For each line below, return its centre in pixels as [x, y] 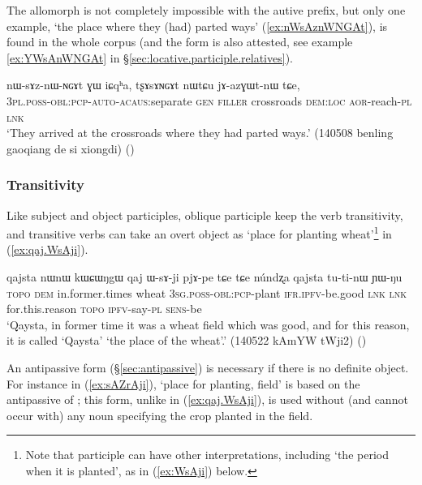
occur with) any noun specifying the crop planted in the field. [160, 415]
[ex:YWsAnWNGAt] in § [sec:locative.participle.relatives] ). [150, 57]
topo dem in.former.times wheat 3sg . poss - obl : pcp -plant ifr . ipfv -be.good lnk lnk [207, 292]
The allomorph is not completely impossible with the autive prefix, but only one [206, 10]
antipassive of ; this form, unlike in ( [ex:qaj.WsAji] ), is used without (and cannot [207, 399]
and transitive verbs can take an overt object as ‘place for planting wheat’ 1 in [199, 232]
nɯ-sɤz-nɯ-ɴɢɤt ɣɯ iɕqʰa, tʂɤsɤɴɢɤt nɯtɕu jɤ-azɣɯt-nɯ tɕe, [153, 85]
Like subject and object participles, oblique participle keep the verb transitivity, [205, 215]
